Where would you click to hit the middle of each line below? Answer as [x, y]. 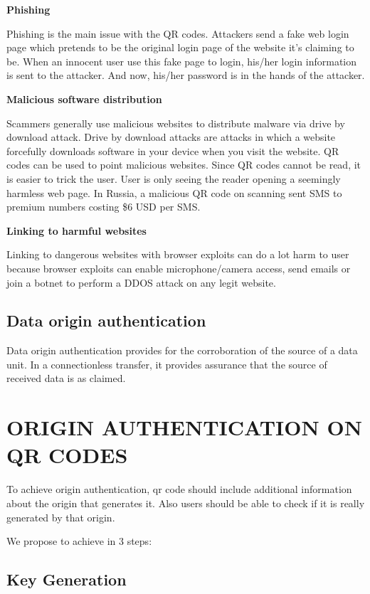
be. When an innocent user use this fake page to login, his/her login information [182, 61]
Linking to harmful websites [76, 230]
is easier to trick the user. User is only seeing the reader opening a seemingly [174, 178]
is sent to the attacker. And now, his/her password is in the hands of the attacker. [186, 75]
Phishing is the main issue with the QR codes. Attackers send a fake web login [178, 33]
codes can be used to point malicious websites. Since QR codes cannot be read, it [184, 165]
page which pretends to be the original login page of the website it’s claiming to [180, 47]
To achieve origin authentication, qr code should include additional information [179, 489]
